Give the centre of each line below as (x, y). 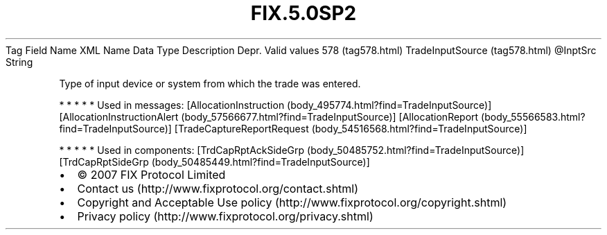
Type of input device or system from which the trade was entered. (210, 83)
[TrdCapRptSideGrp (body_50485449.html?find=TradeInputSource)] (214, 162)
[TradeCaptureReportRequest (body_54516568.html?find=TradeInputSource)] (351, 128)
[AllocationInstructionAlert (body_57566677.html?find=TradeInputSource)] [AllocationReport (269, 116)
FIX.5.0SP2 (303, 13)
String (19, 62)
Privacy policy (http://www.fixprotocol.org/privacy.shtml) (225, 216)
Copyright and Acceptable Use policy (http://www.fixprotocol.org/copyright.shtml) (292, 202)
